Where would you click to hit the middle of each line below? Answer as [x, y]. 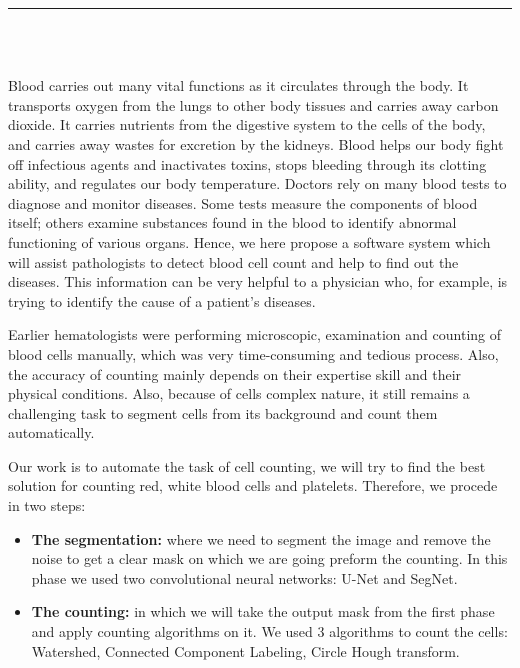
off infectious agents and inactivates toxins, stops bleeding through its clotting [247, 163]
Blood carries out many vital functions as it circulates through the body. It [238, 85]
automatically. [51, 432]
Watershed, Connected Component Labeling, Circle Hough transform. [245, 650]
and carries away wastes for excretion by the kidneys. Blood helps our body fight [256, 143]
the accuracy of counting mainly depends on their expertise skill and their [235, 373]
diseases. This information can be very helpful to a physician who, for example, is [258, 281]
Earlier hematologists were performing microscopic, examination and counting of [255, 334]
